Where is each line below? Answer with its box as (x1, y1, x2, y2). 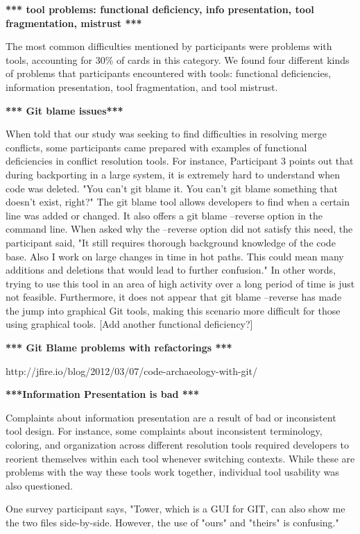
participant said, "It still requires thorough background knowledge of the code (6, 235, 336, 249)
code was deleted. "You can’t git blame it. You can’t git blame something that (6, 181, 338, 195)
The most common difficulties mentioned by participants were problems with (6, 39, 332, 53)
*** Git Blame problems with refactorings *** (6, 340, 232, 355)
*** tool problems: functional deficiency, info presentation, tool (6, 2, 314, 16)
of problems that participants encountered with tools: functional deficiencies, (6, 66, 332, 81)
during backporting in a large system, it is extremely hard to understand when (6, 167, 341, 181)
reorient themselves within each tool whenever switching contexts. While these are (6, 451, 355, 465)
